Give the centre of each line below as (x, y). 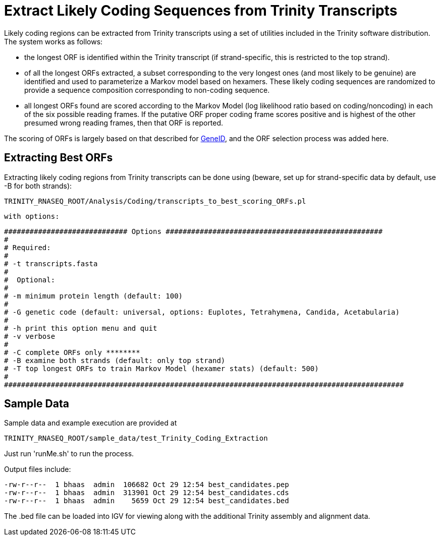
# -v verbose (30, 336)
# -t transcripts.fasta (51, 263)
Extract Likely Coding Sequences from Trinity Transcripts (201, 11)
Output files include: (38, 469)
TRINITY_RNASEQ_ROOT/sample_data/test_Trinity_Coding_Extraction (136, 438)
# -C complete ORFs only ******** (72, 352)
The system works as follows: (53, 41)
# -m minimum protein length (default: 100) (94, 296)
